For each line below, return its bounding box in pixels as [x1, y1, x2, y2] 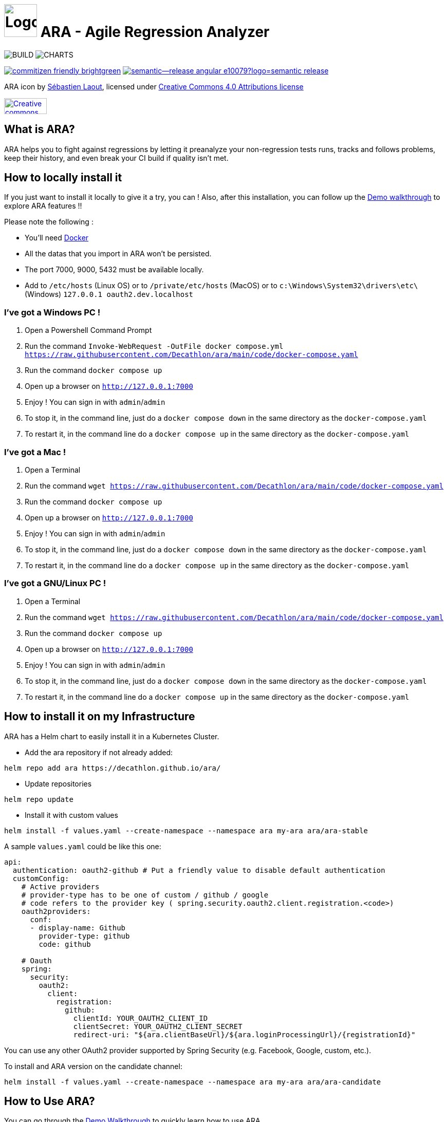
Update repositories [25, 779, 92, 788]
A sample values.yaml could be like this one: [4, 841, 161, 851]
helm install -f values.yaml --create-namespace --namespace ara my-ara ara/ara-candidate [4, 1077, 381, 1086]
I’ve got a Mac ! [4, 446, 66, 457]
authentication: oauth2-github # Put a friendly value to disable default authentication [12, 866, 385, 874]
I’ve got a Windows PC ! [4, 307, 101, 317]
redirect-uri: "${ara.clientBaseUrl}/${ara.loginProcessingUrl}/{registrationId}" [73, 1030, 416, 1039]
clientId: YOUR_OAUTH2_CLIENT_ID [73, 1014, 208, 1022]
